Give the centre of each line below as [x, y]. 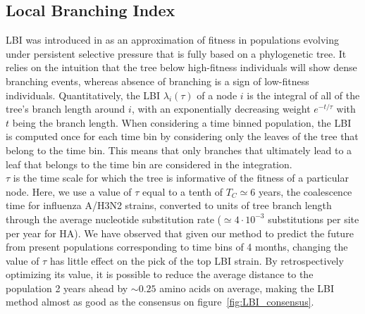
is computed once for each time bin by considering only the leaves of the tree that [182, 136]
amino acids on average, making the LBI [247, 288]
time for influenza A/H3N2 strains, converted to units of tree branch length [169, 205]
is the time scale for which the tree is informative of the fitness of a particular [181, 178]
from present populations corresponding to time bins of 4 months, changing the [177, 247]
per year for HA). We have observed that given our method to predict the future [180, 233]
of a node [217, 95]
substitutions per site [314, 219]
